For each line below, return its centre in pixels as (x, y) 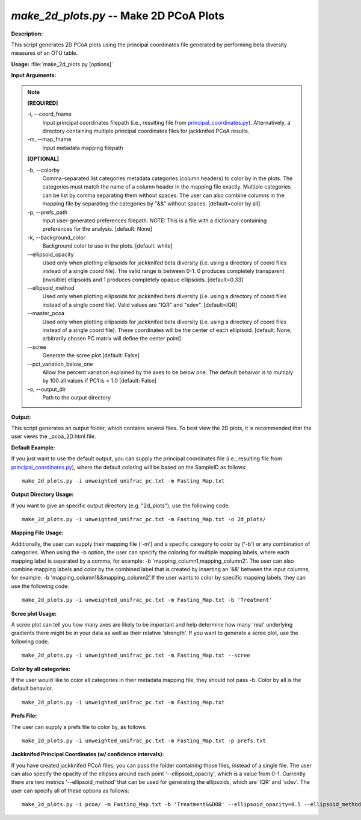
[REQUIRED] (43, 103)
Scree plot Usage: (34, 613)
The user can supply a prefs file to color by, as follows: (79, 727)
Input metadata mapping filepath (83, 148)
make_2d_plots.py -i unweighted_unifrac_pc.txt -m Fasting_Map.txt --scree (136, 656)
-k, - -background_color (56, 237)
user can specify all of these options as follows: (70, 790)
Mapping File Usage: (38, 533)
